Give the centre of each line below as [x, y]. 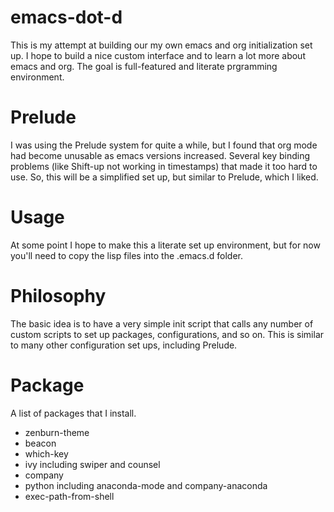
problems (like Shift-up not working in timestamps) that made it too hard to [164, 166]
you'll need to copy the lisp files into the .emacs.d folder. [127, 255]
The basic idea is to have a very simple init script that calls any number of [162, 323]
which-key [46, 453]
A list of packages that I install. [73, 413]
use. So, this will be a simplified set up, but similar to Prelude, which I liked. [164, 177]
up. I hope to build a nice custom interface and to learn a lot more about [158, 55]
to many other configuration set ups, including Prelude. [124, 345]
